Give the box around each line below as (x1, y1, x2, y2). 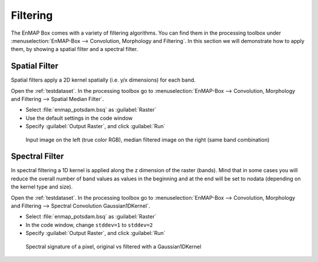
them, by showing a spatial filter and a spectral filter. (11, 46, 138, 53)
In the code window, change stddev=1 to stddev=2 (25, 221, 153, 229)
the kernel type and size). (11, 183, 73, 190)
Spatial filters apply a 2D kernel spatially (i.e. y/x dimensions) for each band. (11, 76, 196, 83)
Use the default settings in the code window (25, 115, 133, 122)
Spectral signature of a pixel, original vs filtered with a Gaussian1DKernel (25, 243, 201, 250)
